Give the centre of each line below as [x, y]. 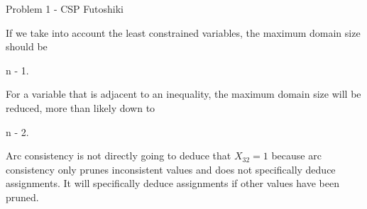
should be [27, 46]
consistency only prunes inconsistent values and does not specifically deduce [171, 169]
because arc [296, 156]
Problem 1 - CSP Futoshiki [65, 9]
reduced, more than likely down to [81, 107]
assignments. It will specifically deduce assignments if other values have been [172, 183]
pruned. [22, 197]
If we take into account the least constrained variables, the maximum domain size [183, 32]
